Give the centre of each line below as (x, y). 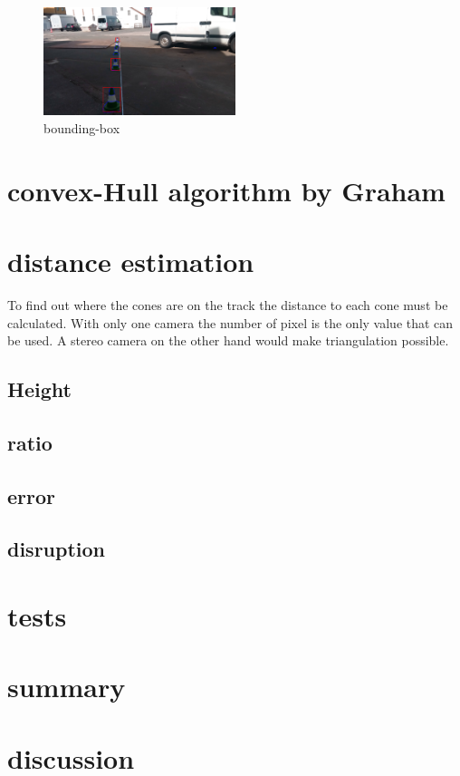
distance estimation (131, 262)
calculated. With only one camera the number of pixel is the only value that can (230, 322)
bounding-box (82, 127)
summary (67, 687)
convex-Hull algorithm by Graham (226, 190)
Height (39, 389)
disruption (57, 549)
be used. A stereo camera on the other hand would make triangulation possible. (228, 340)
